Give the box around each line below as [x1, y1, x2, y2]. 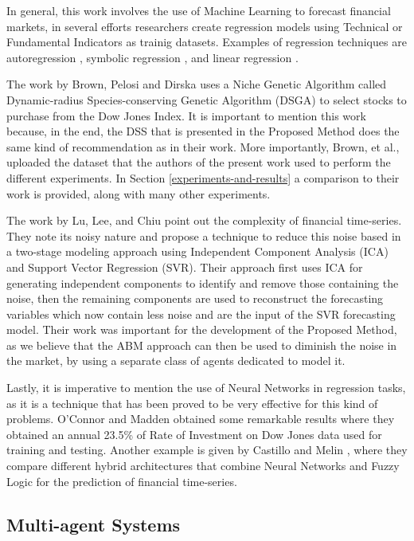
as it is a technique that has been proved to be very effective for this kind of [6, 394, 378, 411]
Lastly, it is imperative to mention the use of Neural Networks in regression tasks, [6, 379, 406, 396]
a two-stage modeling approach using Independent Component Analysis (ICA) [6, 243, 389, 260]
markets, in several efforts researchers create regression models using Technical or [6, 18, 403, 34]
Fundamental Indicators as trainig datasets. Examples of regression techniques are [6, 33, 407, 50]
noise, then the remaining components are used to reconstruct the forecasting [6, 290, 384, 307]
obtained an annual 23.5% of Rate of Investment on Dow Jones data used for [6, 425, 382, 442]
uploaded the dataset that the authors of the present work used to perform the [6, 154, 391, 171]
